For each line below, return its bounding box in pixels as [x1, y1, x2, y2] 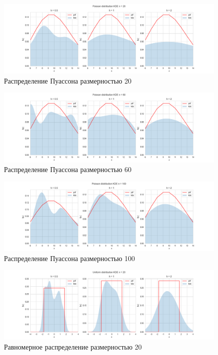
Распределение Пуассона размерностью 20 [4, 75, 132, 86]
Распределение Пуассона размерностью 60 [4, 164, 132, 175]
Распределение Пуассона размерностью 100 [4, 253, 135, 263]
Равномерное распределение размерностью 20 [4, 341, 142, 352]
